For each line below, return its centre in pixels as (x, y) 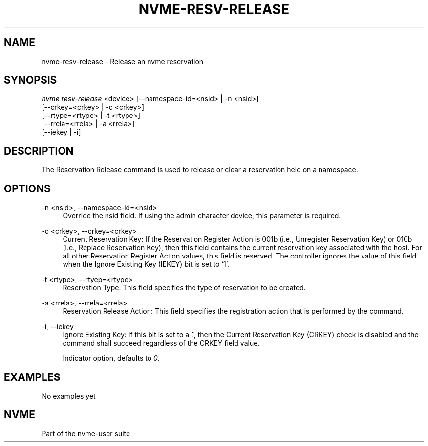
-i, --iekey (58, 327)
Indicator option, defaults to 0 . (111, 358)
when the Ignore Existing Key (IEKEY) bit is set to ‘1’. (146, 264)
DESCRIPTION (39, 151)
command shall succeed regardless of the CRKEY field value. (161, 343)
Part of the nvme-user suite (86, 433)
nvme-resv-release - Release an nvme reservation (123, 61)
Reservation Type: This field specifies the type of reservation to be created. (184, 288)
